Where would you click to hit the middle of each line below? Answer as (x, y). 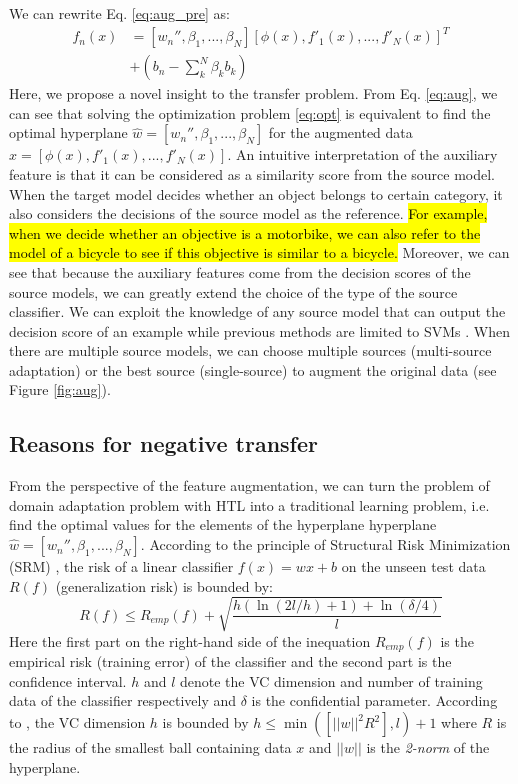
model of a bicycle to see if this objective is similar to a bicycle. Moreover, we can (259, 252)
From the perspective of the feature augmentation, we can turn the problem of (249, 485)
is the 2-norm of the (428, 747)
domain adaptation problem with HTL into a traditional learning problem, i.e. (249, 504)
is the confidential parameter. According (374, 700)
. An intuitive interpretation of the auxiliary (362, 154)
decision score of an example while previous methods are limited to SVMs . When (259, 330)
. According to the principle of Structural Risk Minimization (325, 544)
